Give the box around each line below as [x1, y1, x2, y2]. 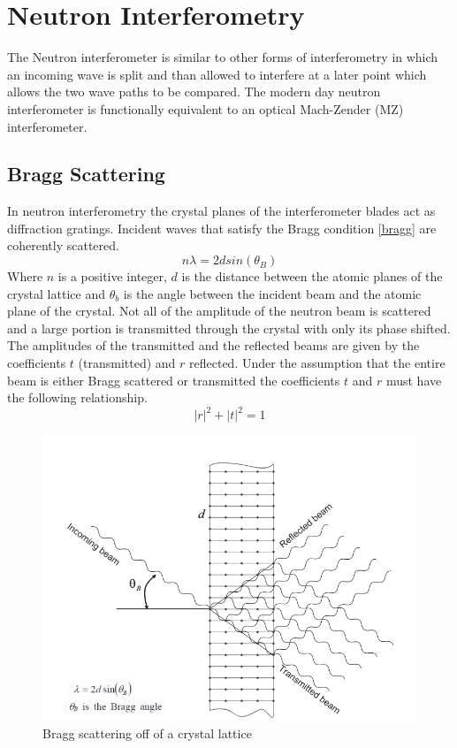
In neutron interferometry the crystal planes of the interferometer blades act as [7, 202, 436, 220]
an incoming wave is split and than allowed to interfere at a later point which [7, 65, 427, 83]
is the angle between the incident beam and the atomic [123, 284, 422, 302]
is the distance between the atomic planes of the [181, 267, 443, 286]
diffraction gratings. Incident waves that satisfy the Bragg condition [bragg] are [7, 218, 437, 237]
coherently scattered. [7, 236, 119, 255]
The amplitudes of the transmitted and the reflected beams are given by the [7, 336, 420, 355]
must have [385, 370, 442, 389]
